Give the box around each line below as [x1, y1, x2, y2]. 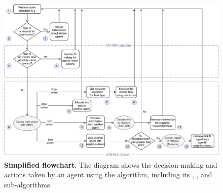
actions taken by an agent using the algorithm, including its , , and [4, 169, 212, 180]
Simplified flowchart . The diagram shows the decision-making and [4, 159, 217, 170]
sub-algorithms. [4, 179, 52, 189]
